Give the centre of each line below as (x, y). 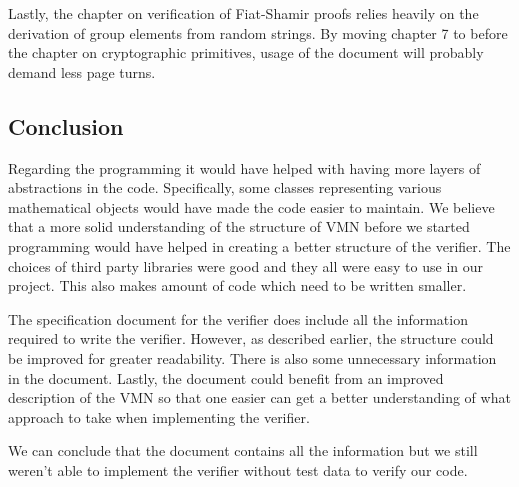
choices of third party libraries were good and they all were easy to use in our (246, 265)
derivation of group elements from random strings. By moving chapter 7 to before (258, 32)
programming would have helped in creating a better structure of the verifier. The (259, 245)
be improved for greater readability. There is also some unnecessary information (252, 357)
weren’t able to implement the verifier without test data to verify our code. (238, 469)
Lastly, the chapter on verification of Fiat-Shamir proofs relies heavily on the (243, 13)
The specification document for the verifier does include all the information (238, 318)
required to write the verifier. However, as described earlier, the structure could (251, 338)
